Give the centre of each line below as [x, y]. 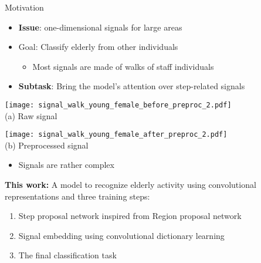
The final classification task [67, 255]
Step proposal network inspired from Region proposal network [130, 216]
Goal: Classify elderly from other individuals [98, 47]
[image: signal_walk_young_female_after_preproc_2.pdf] [116, 135]
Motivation [24, 7]
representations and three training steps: [77, 196]
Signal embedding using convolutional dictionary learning [121, 235]
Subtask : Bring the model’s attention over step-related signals [132, 86]
